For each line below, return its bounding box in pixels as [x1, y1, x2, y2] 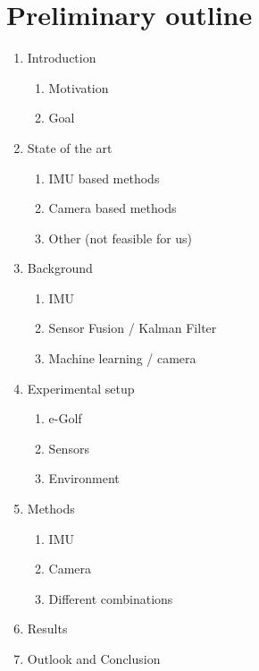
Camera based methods [48, 199, 177, 217]
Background [27, 259, 93, 277]
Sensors [48, 438, 89, 457]
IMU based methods [48, 168, 160, 187]
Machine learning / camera [48, 349, 196, 368]
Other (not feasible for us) [48, 228, 193, 247]
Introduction [27, 48, 96, 67]
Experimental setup [27, 378, 135, 397]
